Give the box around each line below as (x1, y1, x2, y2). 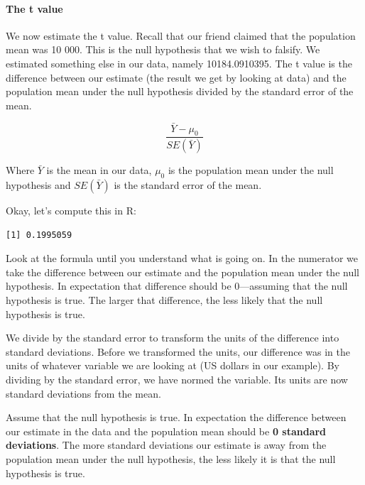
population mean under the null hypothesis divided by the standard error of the (6, 84, 354, 99)
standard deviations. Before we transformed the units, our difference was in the (6, 344, 350, 359)
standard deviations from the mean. (6, 386, 161, 400)
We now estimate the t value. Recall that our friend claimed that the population (6, 28, 356, 43)
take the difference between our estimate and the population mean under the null (6, 264, 359, 279)
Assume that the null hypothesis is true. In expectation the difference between (6, 410, 347, 425)
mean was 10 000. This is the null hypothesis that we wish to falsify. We (6, 42, 320, 57)
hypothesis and (6, 178, 71, 192)
